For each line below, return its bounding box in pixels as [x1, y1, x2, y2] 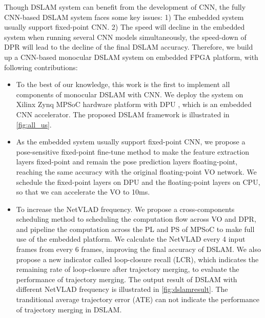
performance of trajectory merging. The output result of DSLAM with [16, 273, 237, 284]
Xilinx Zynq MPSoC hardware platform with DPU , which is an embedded [16, 99, 252, 110]
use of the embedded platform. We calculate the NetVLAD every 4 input [16, 234, 246, 244]
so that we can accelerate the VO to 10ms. [16, 186, 150, 197]
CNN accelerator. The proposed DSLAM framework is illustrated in [16, 109, 230, 119]
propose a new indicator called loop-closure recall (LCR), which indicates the [16, 253, 259, 264]
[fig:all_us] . [16, 119, 52, 130]
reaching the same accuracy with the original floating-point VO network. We [16, 166, 257, 177]
